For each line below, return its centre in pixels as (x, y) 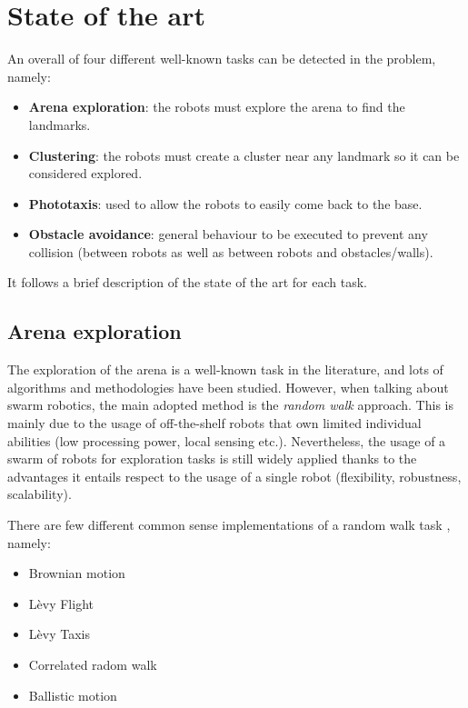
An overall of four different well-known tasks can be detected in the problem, (222, 59)
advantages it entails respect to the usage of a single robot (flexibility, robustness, (234, 476)
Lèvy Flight (61, 603)
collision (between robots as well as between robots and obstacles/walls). (231, 251)
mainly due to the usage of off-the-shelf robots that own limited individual (214, 423)
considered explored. (85, 173)
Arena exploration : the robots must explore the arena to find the (217, 107)
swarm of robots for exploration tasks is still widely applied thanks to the (212, 459)
